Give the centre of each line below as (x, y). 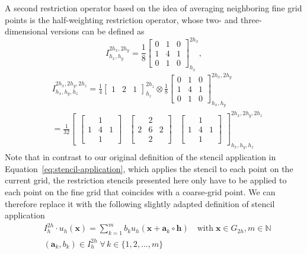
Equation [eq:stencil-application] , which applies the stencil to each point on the (149, 168)
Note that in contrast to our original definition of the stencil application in (140, 157)
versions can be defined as (97, 31)
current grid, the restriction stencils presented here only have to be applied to (146, 180)
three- (251, 19)
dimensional (26, 31)
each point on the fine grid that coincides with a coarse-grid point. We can (140, 192)
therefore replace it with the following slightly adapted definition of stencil (140, 203)
